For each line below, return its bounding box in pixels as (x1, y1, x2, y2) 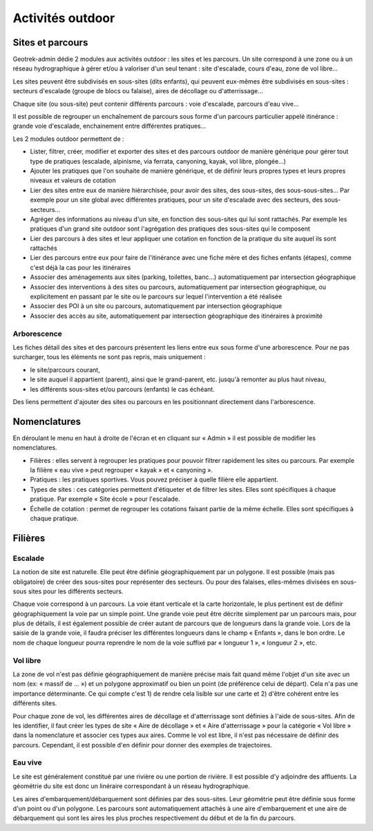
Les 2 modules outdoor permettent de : (12, 135, 124, 143)
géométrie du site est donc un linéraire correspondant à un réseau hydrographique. (12, 782, 250, 790)
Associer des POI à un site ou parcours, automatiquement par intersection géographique (30, 302, 283, 310)
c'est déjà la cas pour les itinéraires (30, 263, 131, 271)
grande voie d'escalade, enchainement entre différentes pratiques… (12, 122, 207, 131)
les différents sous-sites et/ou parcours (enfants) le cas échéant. (30, 385, 216, 393)
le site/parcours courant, (30, 365, 100, 374)
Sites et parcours (12, 37, 88, 48)
